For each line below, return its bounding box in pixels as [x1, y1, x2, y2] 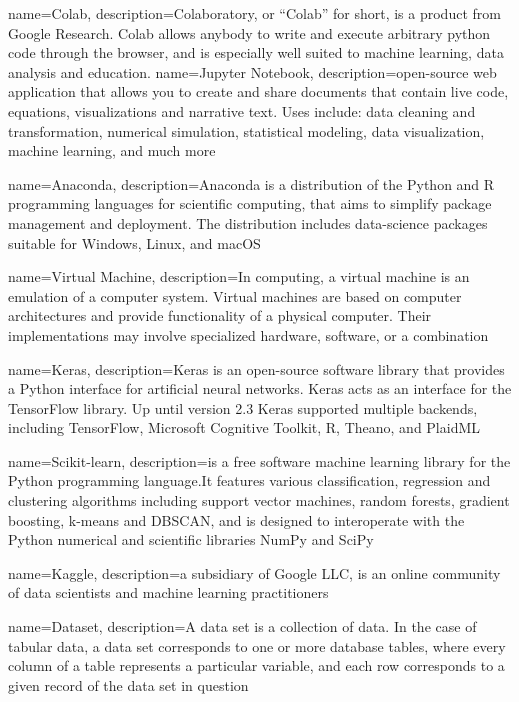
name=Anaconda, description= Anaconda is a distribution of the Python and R [8, 173, 495, 194]
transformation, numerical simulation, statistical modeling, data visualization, [8, 120, 485, 141]
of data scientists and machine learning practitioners [8, 582, 329, 603]
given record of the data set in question [8, 674, 249, 695]
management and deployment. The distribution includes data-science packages [8, 212, 488, 233]
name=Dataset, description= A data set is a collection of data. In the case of [8, 616, 477, 637]
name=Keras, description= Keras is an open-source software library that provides [8, 358, 505, 379]
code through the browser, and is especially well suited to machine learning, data [8, 42, 504, 63]
